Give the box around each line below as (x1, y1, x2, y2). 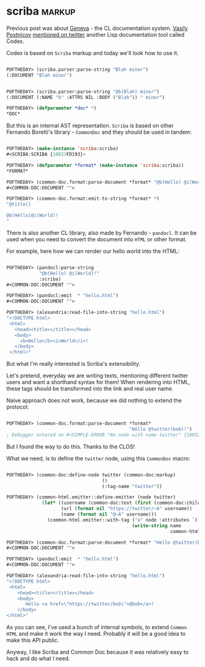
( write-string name (132, 522, 182, 529)
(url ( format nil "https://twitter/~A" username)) (60, 506, 192, 512)
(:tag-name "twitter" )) (101, 483, 163, 489)
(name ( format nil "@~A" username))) (60, 511, 157, 517)
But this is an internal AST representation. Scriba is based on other (6, 122, 174, 129)
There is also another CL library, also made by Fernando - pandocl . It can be (6, 229, 197, 236)
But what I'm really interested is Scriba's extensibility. (6, 360, 140, 368)
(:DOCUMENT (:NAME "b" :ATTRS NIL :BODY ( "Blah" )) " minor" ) (6, 94, 165, 100)
